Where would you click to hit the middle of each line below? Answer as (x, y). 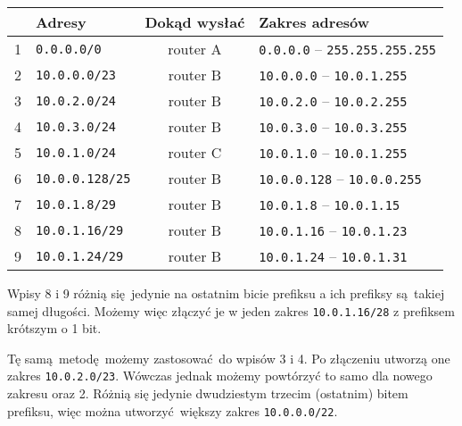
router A (195, 49)
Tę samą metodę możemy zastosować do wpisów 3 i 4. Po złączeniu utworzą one (229, 358)
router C (195, 152)
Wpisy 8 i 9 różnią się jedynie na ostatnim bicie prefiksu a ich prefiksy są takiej (226, 293)
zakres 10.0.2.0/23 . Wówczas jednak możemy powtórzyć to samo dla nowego (220, 376)
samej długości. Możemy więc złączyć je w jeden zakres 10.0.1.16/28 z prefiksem (231, 310)
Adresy (61, 22)
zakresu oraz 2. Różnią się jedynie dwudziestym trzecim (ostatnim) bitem (208, 393)
